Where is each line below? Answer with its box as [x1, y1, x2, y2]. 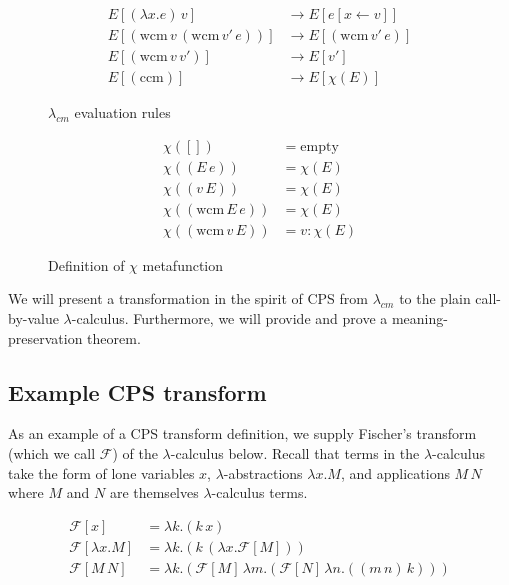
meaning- [391, 308, 448, 329]
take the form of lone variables [8, 462, 195, 483]
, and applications [340, 462, 450, 483]
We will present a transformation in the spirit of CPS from [8, 288, 368, 309]
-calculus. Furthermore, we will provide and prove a [71, 308, 388, 329]
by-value [8, 308, 59, 329]
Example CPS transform [8, 376, 267, 407]
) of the [112, 443, 158, 464]
